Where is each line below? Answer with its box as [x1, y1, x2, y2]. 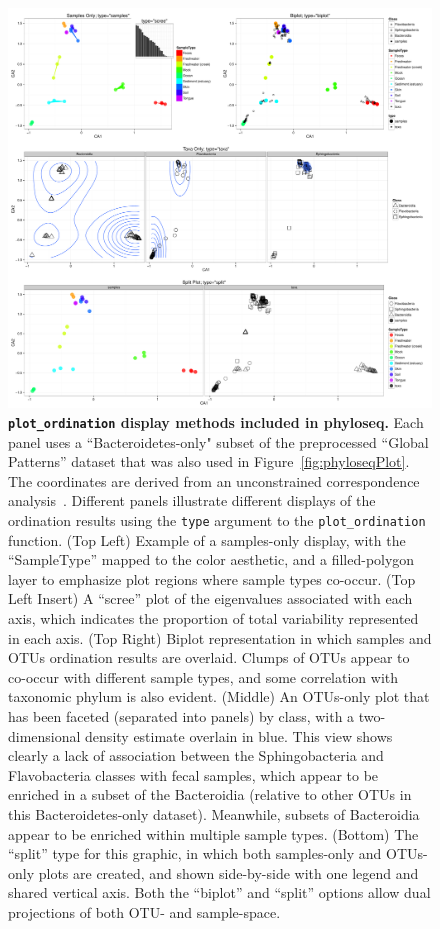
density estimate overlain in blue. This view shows [85, 725, 393, 746]
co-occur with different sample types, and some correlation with [8, 666, 399, 687]
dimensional [8, 725, 81, 746]
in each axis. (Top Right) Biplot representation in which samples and [8, 627, 432, 648]
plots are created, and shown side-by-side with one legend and [38, 862, 419, 883]
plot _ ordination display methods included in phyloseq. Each [8, 411, 424, 432]
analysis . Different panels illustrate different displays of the [8, 490, 376, 511]
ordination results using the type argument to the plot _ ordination [8, 510, 426, 531]
